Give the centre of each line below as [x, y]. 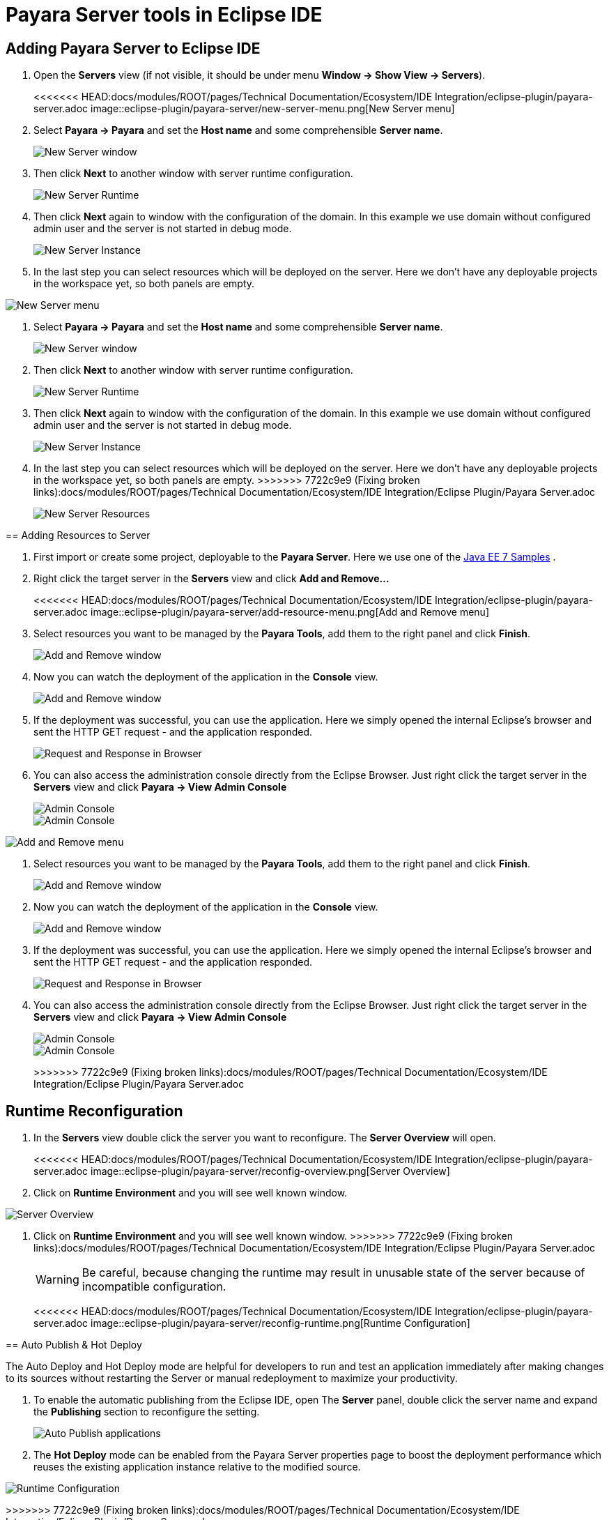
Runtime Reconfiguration [94, 1111]
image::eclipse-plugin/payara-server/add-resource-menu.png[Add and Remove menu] [290, 612]
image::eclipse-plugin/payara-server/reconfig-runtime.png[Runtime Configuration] [280, 1323]
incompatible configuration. [154, 1287]
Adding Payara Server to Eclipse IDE [133, 48]
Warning [57, 1280]
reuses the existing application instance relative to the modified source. [197, 1467]
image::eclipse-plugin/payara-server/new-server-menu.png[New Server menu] [272, 109]
